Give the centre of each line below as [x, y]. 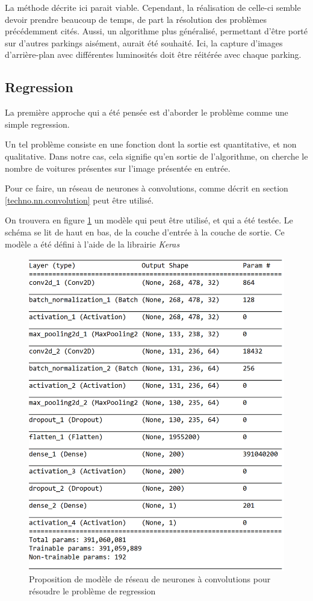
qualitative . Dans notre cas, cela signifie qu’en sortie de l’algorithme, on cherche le [156, 156]
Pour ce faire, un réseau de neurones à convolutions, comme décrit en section [147, 188]
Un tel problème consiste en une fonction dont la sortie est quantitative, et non [151, 144]
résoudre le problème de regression [92, 591]
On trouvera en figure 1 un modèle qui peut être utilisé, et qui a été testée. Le [149, 220]
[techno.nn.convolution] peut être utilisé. [79, 200]
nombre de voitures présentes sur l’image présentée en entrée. [118, 168]
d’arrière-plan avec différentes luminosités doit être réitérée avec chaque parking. [153, 54]
